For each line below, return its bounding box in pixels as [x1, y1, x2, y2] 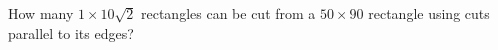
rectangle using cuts [368, 3, 490, 23]
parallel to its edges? [8, 22, 134, 43]
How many [8, 3, 74, 23]
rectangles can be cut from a [141, 3, 316, 23]
